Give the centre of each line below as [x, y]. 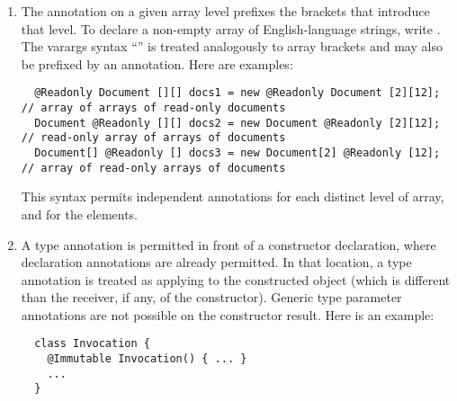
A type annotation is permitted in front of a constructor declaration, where [228, 244]
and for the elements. [80, 214]
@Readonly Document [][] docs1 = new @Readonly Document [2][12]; [237, 93]
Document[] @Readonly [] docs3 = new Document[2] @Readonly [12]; [237, 153]
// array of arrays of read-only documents [153, 108]
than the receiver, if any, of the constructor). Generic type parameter [211, 297]
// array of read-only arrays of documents [153, 168]
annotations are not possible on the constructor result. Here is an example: [228, 314]
